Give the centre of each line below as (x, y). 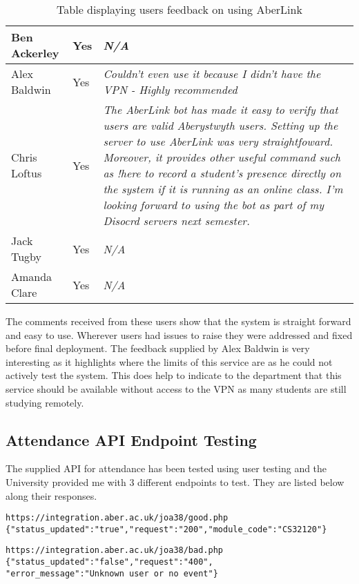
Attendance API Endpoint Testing (131, 439)
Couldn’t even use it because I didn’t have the (212, 74)
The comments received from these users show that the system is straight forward (178, 321)
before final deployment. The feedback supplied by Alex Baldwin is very (158, 348)
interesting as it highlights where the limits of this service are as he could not (169, 361)
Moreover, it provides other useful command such (222, 157)
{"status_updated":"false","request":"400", (109, 562)
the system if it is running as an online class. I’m (223, 189)
